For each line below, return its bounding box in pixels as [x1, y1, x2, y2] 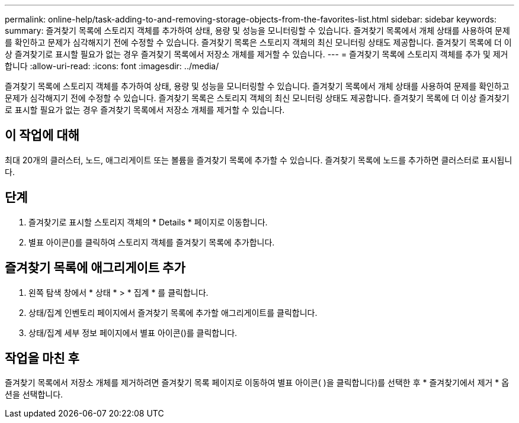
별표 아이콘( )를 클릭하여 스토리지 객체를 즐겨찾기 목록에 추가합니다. [28, 237, 275, 247]
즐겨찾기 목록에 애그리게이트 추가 [5, 260, 185, 276]
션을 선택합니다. [5, 389, 63, 400]
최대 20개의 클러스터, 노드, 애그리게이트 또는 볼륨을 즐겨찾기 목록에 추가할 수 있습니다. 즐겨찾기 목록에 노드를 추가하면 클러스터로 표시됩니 [5, 154, 512, 165]
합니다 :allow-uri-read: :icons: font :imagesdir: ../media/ [5, 61, 219, 71]
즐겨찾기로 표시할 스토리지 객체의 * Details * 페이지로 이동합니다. [28, 217, 268, 227]
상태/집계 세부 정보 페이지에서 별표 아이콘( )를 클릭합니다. [28, 327, 238, 338]
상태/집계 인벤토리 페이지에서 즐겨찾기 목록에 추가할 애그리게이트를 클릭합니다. [28, 307, 318, 318]
